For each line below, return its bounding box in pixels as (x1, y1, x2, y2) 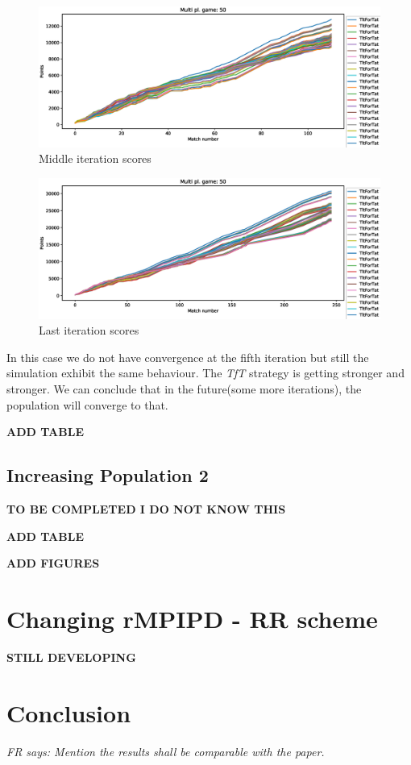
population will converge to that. (6, 396, 168, 413)
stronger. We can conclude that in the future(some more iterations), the (6, 380, 362, 397)
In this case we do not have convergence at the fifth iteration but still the (6, 348, 369, 365)
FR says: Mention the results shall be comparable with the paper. (6, 742, 325, 759)
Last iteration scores (39, 322, 139, 339)
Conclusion (6, 696, 131, 729)
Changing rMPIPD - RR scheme (6, 601, 378, 634)
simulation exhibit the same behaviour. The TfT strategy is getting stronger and (6, 364, 405, 381)
